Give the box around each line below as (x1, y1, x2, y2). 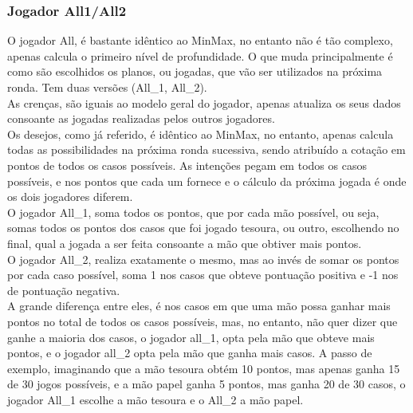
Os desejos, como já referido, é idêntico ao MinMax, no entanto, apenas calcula (7, 125, 394, 142)
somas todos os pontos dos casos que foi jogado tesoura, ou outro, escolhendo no (7, 219, 399, 236)
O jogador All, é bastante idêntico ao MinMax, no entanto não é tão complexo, (7, 32, 393, 49)
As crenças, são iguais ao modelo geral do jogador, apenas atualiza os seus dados (7, 94, 401, 111)
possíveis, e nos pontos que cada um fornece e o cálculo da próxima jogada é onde (7, 172, 407, 189)
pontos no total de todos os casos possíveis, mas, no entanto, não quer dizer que (7, 313, 398, 329)
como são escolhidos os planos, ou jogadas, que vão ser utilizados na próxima (7, 63, 383, 80)
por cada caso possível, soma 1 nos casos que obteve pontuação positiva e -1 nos (7, 266, 399, 283)
